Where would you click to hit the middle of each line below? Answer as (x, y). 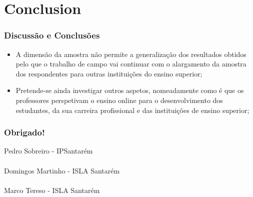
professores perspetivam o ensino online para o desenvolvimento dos (119, 100)
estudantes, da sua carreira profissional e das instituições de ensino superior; (132, 110)
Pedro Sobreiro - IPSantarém (48, 151)
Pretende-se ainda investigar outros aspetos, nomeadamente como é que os (130, 90)
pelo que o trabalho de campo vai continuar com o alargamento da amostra (131, 64)
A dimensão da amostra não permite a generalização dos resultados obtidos (131, 54)
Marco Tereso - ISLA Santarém (52, 190)
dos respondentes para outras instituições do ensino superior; (109, 73)
